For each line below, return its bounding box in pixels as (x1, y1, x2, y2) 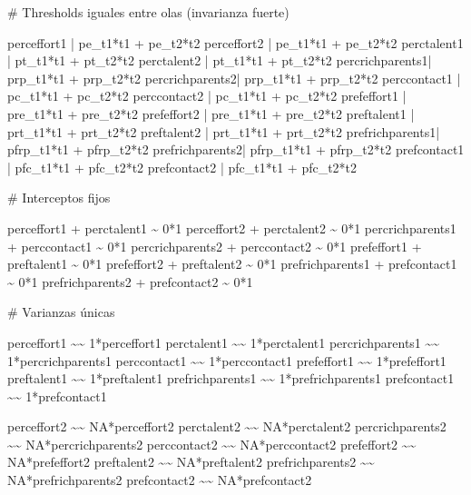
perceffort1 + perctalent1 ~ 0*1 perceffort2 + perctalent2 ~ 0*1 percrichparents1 (7, 218, 456, 237)
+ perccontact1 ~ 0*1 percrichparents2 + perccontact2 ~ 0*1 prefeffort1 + (7, 236, 422, 255)
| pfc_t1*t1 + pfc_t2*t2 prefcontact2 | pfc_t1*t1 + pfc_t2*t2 (7, 157, 358, 176)
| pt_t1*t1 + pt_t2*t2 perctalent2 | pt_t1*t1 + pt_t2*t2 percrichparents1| (7, 51, 432, 70)
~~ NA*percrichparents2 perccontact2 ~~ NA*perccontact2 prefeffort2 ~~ (7, 434, 417, 453)
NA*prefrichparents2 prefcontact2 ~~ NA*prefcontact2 (7, 470, 312, 490)
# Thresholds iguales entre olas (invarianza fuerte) (7, 3, 289, 21)
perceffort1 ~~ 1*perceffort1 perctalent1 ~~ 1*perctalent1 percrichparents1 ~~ (7, 332, 440, 351)
